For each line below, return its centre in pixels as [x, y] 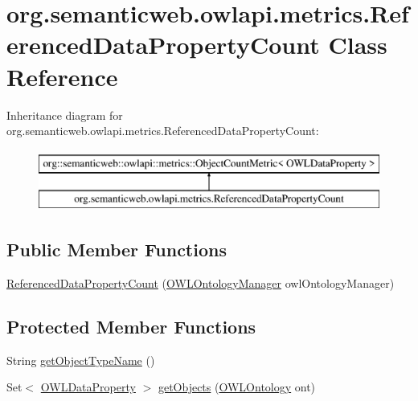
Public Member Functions [117, 250]
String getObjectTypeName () [81, 360]
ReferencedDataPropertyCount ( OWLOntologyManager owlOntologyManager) [201, 283]
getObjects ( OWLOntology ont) [237, 387]
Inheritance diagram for [65, 115]
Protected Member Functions [131, 327]
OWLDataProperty [88, 387]
